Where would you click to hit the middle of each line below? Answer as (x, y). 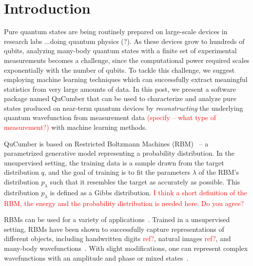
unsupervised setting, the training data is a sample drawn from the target (114, 162)
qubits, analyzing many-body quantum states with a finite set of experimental (120, 51)
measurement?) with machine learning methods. (76, 127)
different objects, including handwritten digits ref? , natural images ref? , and (117, 238)
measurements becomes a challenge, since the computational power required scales (127, 60)
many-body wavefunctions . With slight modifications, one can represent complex (126, 248)
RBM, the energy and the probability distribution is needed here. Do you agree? (124, 203)
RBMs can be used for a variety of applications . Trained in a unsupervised (117, 219)
